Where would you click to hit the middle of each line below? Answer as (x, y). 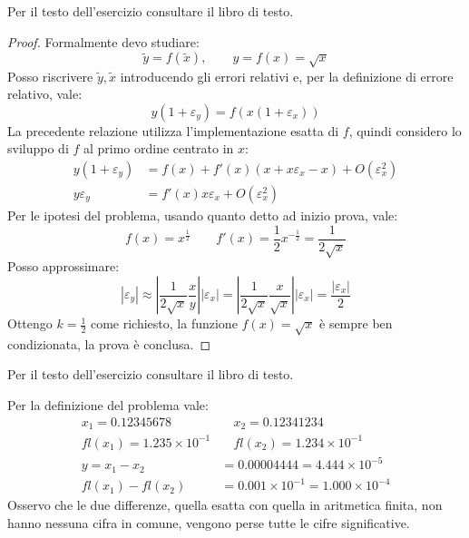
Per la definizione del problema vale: (108, 404)
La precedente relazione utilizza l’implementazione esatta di (173, 130)
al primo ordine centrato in (158, 148)
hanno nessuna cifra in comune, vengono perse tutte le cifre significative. (209, 522)
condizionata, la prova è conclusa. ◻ (109, 343)
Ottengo (30, 323)
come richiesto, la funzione (164, 323)
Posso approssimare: (64, 266)
